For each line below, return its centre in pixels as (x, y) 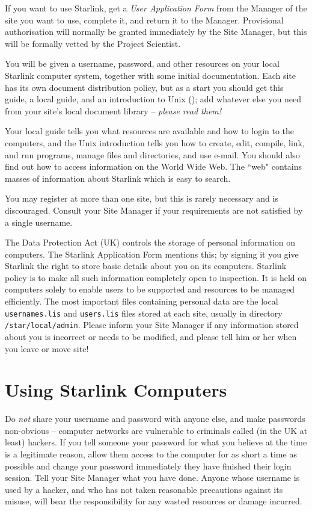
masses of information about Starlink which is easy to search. (118, 178)
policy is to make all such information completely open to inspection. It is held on (156, 277)
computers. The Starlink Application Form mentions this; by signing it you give (152, 254)
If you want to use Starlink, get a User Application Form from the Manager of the (156, 8)
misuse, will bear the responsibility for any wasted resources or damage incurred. (154, 501)
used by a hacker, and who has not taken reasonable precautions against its (144, 489)
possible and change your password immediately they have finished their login (148, 466)
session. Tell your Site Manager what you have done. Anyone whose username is (152, 478)
